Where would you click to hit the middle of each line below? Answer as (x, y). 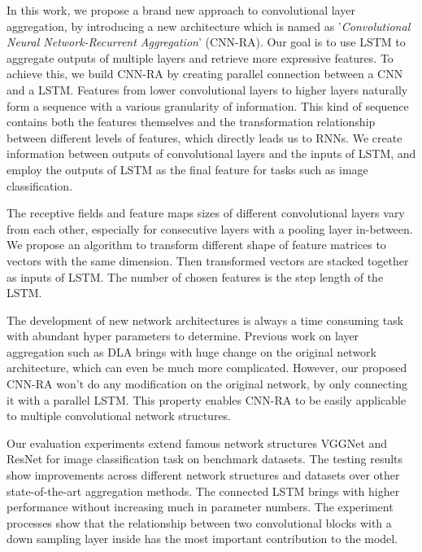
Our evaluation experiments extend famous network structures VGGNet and (197, 442)
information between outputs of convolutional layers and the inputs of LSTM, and (211, 153)
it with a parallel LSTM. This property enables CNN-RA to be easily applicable (207, 399)
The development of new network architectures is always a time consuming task (205, 320)
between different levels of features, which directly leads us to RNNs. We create (204, 137)
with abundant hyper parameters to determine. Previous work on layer (183, 336)
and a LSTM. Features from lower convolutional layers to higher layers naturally (207, 89)
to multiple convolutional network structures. (119, 416)
